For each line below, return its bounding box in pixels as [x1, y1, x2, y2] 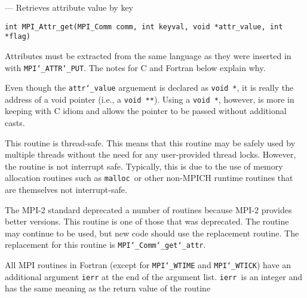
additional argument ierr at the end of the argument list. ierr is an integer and [5, 270, 302, 282]
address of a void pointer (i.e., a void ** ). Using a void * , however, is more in [5, 93, 294, 105]
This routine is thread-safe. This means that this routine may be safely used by [5, 136, 296, 149]
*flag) [5, 32, 30, 41]
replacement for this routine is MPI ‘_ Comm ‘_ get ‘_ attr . [5, 238, 206, 251]
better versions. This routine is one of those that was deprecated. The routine [5, 215, 289, 228]
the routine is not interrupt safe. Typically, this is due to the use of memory [5, 159, 283, 172]
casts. [5, 116, 25, 129]
